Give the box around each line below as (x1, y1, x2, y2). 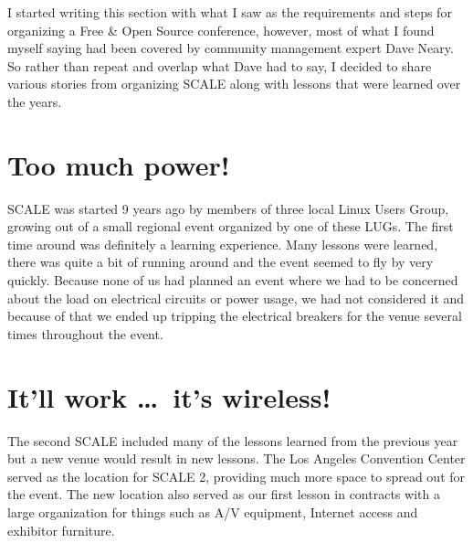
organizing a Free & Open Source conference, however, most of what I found (7, 20, 435, 39)
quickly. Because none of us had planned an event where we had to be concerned (7, 271, 458, 290)
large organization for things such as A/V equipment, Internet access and (7, 502, 418, 521)
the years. (7, 91, 62, 111)
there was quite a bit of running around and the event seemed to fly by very (7, 252, 434, 271)
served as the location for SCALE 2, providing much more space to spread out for (7, 466, 466, 485)
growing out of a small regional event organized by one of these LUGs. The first (7, 217, 454, 236)
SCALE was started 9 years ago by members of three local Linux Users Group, (7, 198, 449, 218)
